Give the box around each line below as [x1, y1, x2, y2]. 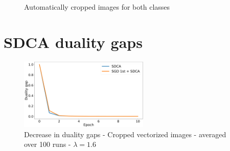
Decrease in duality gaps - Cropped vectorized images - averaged [24, 129, 226, 139]
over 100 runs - [24, 139, 71, 149]
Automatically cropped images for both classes [24, 2, 170, 12]
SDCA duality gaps [4, 31, 143, 52]
